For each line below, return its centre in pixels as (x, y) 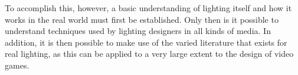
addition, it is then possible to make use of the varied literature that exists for (146, 42)
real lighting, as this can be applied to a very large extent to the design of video (149, 54)
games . (17, 65)
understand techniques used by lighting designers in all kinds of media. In (138, 31)
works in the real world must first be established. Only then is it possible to (142, 19)
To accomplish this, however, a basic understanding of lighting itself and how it (148, 8)
